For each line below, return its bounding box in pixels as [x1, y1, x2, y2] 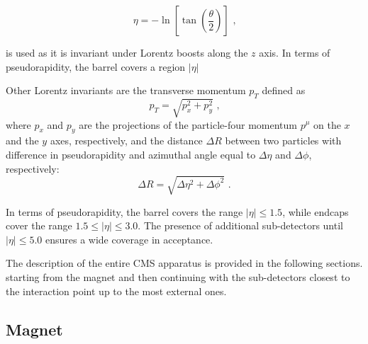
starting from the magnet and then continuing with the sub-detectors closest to [6, 270, 350, 285]
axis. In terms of [259, 45, 330, 59]
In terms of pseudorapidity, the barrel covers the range [6, 204, 243, 219]
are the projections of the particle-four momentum [79, 117, 297, 132]
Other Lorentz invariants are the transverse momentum [6, 83, 246, 98]
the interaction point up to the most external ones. [6, 283, 227, 298]
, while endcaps [282, 204, 349, 219]
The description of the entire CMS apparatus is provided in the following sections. [6, 256, 363, 270]
